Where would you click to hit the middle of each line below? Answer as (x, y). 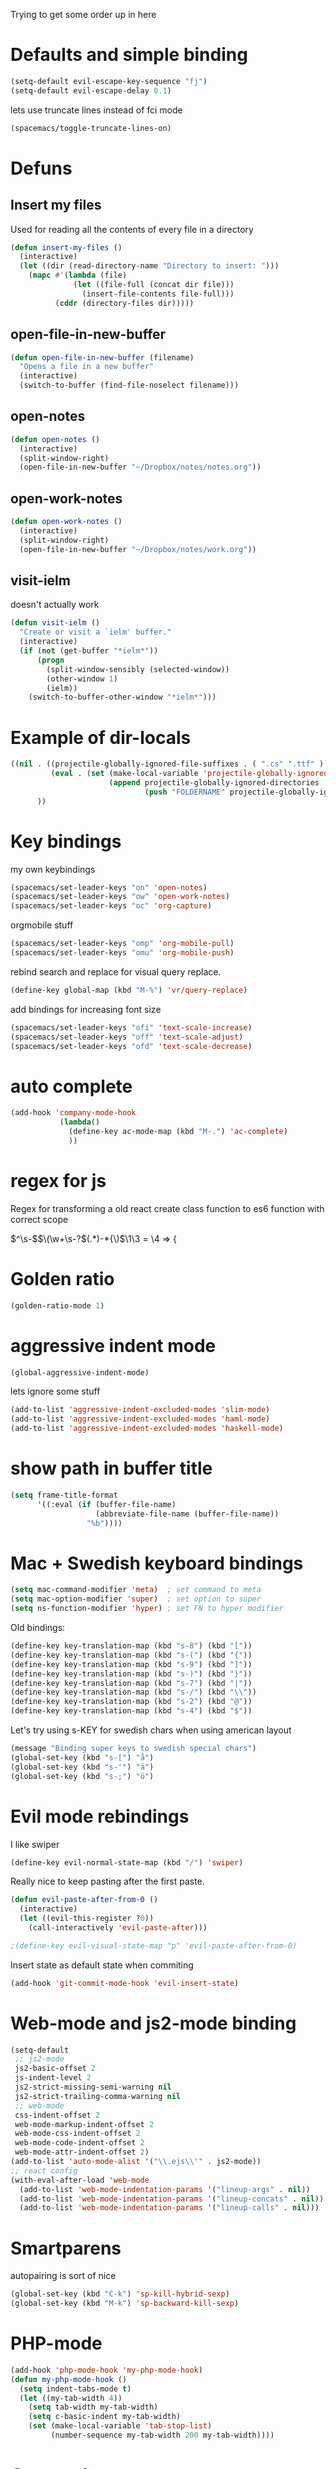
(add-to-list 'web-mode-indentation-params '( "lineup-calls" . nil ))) (169, 2208)
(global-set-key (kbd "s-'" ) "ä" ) (82, 1767)
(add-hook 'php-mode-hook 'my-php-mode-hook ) (106, 2370)
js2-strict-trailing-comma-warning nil (98, 2096)
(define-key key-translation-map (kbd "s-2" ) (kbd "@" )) (131, 1702)
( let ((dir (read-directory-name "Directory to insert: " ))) (149, 266)
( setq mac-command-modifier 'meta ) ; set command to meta (136, 1590)
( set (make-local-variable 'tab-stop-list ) (120, 2426)
